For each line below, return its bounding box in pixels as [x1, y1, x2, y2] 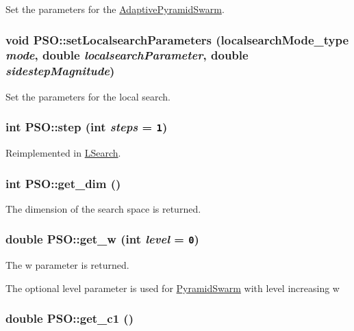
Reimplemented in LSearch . [5, 146, 121, 160]
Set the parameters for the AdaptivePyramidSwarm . [5, 2, 225, 16]
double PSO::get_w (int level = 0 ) [5, 230, 199, 248]
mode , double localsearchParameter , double [5, 47, 249, 64]
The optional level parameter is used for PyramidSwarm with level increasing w [5, 280, 340, 295]
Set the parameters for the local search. [5, 89, 171, 103]
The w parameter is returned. [5, 258, 129, 272]
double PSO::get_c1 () [5, 310, 134, 327]
